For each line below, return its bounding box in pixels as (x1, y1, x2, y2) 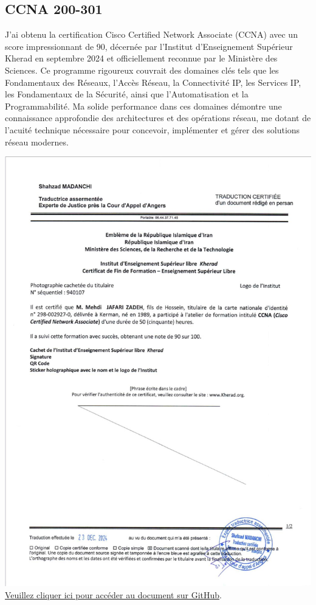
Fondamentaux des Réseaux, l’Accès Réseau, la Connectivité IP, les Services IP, (5, 75, 301, 88)
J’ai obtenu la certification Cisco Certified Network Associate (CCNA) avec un (5, 28, 298, 41)
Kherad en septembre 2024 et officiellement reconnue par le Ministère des (5, 52, 278, 65)
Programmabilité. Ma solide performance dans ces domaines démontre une (5, 99, 282, 112)
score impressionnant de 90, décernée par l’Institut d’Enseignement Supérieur (5, 40, 293, 52)
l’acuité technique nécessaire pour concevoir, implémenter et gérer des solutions (5, 123, 300, 136)
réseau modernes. (5, 135, 69, 148)
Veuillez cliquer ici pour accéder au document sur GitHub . (5, 589, 222, 601)
